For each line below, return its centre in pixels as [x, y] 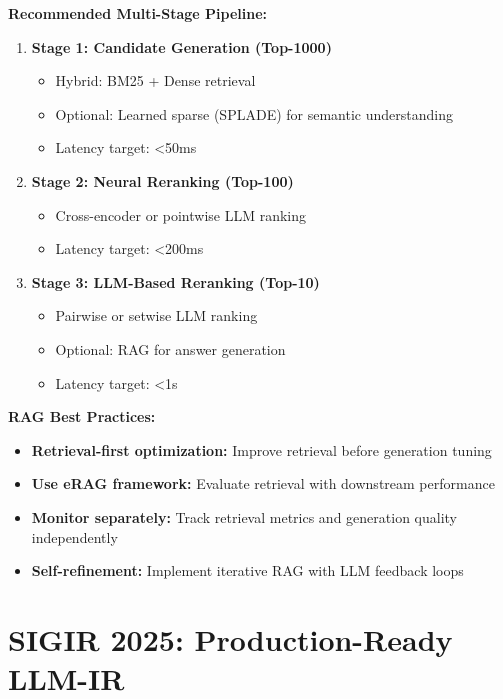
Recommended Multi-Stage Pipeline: [138, 13]
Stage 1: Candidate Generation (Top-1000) [181, 46]
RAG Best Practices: [82, 416]
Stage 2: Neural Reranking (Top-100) [162, 180]
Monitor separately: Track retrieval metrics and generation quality [244, 516]
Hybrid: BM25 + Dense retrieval [155, 80]
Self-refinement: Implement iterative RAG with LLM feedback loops [247, 570]
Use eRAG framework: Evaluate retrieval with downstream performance [263, 483]
